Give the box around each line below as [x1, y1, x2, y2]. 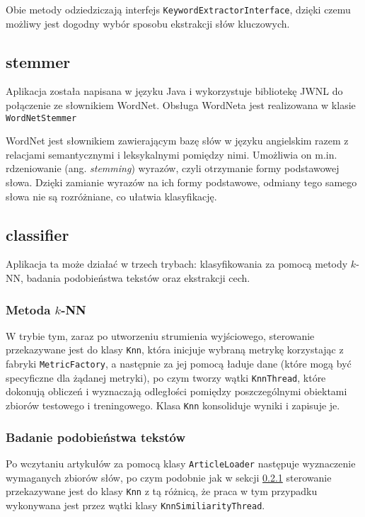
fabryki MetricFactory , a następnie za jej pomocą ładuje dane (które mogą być [6, 356, 352, 371]
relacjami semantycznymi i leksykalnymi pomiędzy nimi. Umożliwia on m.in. [6, 147, 337, 161]
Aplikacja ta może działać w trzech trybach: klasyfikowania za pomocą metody [6, 256, 348, 271]
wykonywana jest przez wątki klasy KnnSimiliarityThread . [6, 497, 265, 512]
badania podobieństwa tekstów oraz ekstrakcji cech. [26, 271, 250, 285]
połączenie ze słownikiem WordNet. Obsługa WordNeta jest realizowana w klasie [6, 98, 356, 113]
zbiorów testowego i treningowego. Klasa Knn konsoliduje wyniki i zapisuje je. [6, 398, 340, 413]
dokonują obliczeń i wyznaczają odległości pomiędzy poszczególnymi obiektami [6, 384, 347, 399]
